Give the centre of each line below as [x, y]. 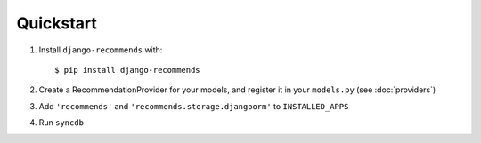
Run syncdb [61, 123]
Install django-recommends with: [101, 50]
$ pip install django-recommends [127, 70]
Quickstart [57, 23]
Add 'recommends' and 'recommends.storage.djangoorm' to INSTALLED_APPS [194, 106]
